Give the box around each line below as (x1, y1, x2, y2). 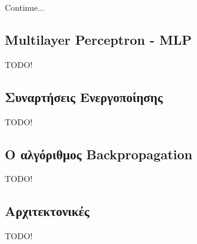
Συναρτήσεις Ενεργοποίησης (5, 87, 163, 106)
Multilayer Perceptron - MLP (5, 30, 192, 48)
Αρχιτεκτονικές (5, 202, 90, 220)
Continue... (5, 1, 45, 13)
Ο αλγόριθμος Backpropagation (5, 144, 193, 163)
